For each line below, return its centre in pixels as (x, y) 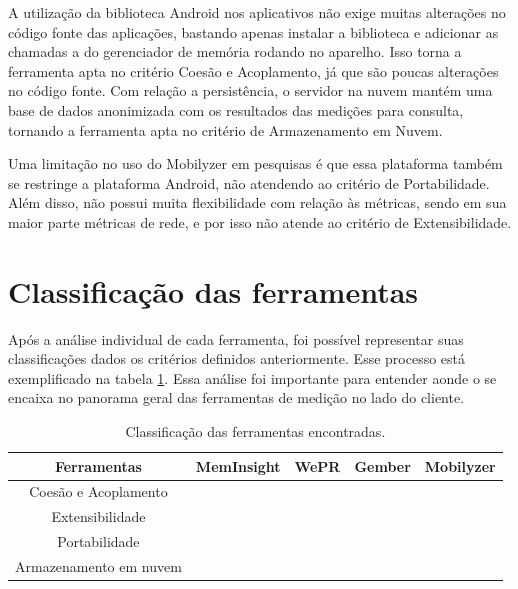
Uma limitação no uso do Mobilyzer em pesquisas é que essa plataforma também (255, 163)
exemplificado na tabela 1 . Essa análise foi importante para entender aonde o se (252, 377)
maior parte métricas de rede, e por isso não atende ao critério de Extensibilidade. (260, 221)
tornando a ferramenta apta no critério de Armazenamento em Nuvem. (225, 129)
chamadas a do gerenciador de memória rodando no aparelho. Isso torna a (235, 51)
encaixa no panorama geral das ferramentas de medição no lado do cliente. (236, 397)
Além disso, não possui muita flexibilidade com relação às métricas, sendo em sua (257, 202)
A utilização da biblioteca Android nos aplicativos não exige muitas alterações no (257, 12)
